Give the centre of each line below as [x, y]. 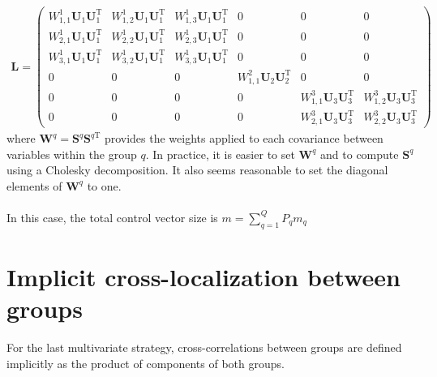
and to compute [360, 154]
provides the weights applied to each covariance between [244, 138]
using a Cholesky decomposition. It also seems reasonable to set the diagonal [197, 170]
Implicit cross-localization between [204, 276]
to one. [104, 185]
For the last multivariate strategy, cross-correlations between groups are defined [204, 347]
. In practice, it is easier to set [220, 154]
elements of [34, 185]
